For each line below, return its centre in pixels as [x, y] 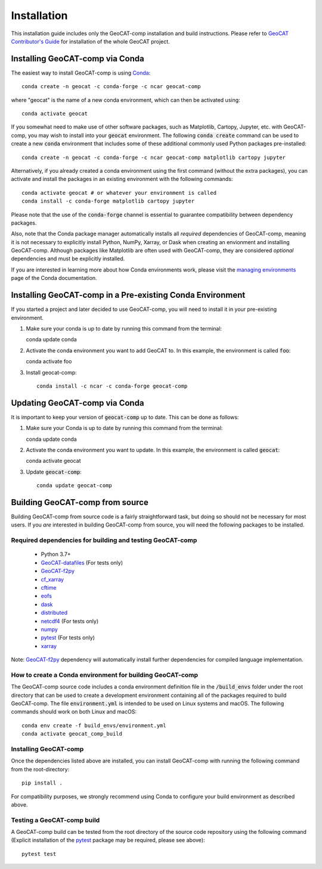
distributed [54, 613]
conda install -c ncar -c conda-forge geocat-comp [112, 386]
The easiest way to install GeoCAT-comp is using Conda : [81, 73]
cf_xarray [52, 579]
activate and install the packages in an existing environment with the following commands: [122, 179]
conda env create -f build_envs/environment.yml [94, 725]
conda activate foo [49, 362]
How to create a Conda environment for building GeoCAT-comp [105, 675]
